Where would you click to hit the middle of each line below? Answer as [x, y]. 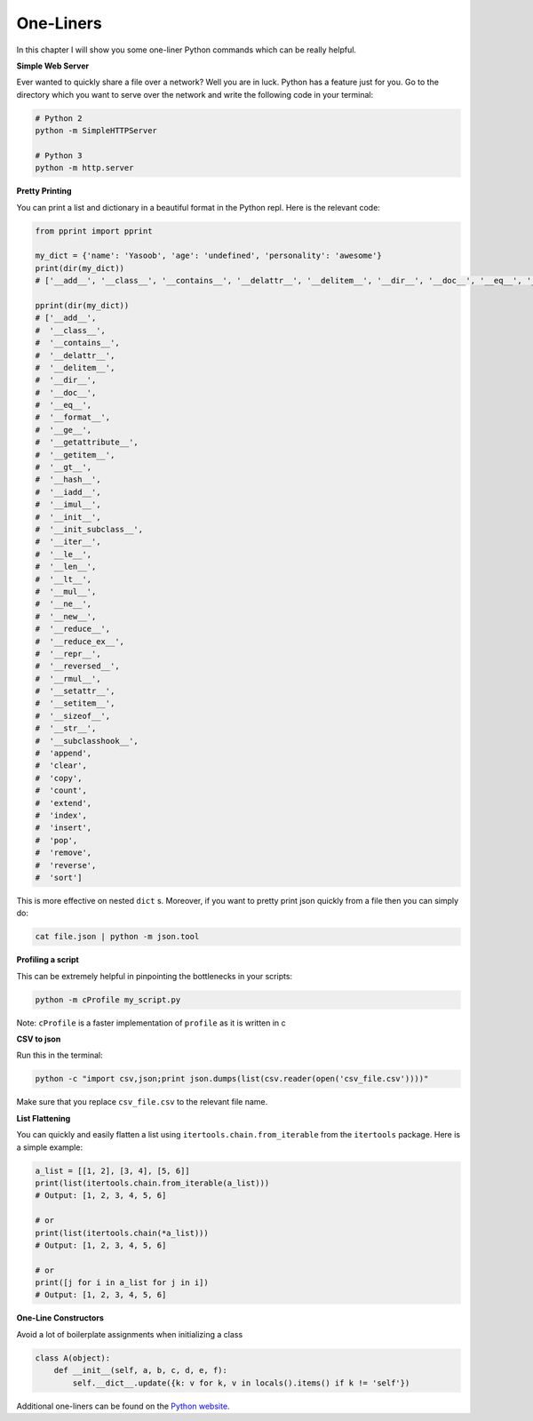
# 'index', [61, 815]
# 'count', [61, 790]
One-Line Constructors [60, 1318]
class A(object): [73, 1358]
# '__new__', [66, 616]
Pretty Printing [44, 191]
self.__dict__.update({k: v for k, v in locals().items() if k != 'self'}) [241, 1383]
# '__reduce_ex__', [80, 641]
